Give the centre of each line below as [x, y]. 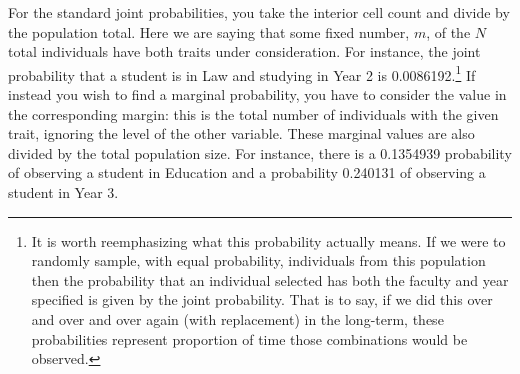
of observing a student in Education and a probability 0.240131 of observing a [247, 172]
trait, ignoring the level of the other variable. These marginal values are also [241, 133]
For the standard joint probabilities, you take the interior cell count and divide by [259, 12]
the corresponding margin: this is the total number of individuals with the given [253, 113]
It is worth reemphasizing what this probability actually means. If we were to [268, 240]
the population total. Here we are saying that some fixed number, [209, 31]
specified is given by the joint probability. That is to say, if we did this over [262, 299]
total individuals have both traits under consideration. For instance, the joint [244, 51]
